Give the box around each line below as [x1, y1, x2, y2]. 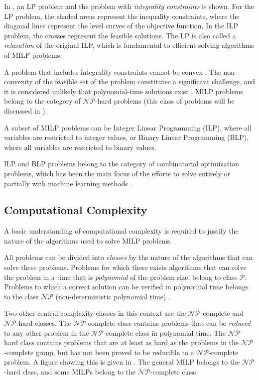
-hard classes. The [16, 318, 71, 328]
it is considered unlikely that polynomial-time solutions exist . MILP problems [4, 86, 244, 96]
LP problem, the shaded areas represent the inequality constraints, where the [4, 10, 240, 21]
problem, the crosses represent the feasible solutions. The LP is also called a [4, 30, 236, 40]
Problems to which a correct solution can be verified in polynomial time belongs [4, 281, 249, 292]
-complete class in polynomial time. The [103, 327, 226, 338]
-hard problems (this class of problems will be [95, 96, 235, 106]
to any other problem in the [4, 327, 89, 338]
